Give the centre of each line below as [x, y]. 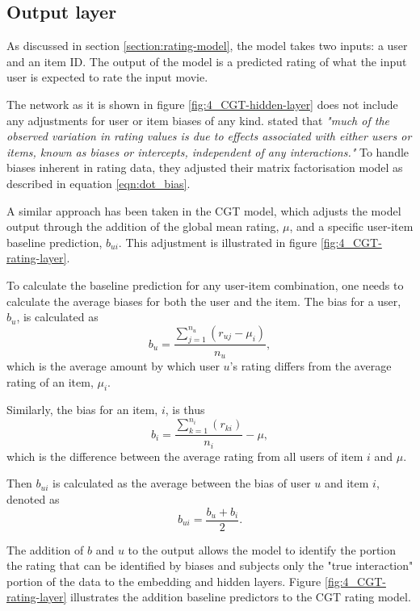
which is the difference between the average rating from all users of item [185, 456]
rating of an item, [50, 381]
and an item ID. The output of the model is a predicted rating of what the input [207, 61]
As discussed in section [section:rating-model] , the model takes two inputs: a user [207, 46]
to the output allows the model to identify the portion [262, 549]
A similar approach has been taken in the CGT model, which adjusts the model [204, 210]
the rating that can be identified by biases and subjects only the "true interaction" [210, 565]
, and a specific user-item [351, 226]
